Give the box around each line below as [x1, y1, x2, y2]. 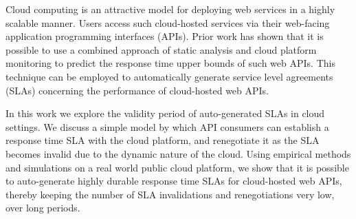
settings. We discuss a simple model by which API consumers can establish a [5, 119, 329, 134]
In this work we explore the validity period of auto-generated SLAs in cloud [5, 106, 325, 121]
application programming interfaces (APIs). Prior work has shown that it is [5, 29, 324, 43]
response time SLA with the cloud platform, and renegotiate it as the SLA [5, 133, 320, 147]
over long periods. [5, 200, 80, 215]
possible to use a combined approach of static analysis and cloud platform [5, 42, 317, 56]
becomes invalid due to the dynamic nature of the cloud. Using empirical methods [5, 146, 351, 160]
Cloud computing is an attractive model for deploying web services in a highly [5, 2, 335, 16]
